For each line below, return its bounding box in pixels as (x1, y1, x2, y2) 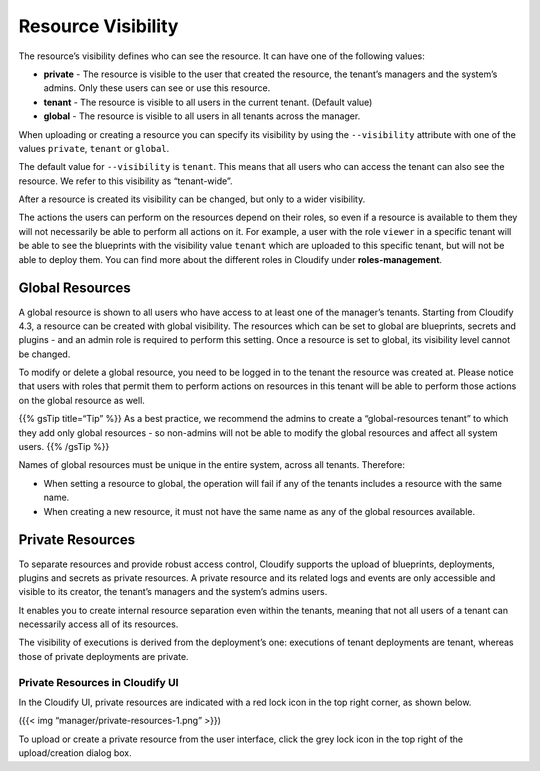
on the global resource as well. (18, 394, 145, 406)
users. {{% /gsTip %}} (18, 441, 110, 453)
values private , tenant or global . (18, 142, 170, 154)
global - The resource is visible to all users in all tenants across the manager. (43, 110, 361, 122)
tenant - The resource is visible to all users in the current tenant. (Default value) (43, 96, 373, 108)
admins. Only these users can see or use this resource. (43, 82, 271, 94)
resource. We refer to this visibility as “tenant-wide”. (18, 175, 233, 187)
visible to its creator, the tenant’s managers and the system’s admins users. (18, 586, 328, 598)
